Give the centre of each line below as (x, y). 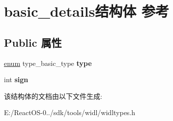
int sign (16, 79)
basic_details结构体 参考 (86, 11)
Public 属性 (33, 42)
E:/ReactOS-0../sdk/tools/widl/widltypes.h (70, 112)
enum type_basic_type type (48, 63)
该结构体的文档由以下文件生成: (53, 96)
